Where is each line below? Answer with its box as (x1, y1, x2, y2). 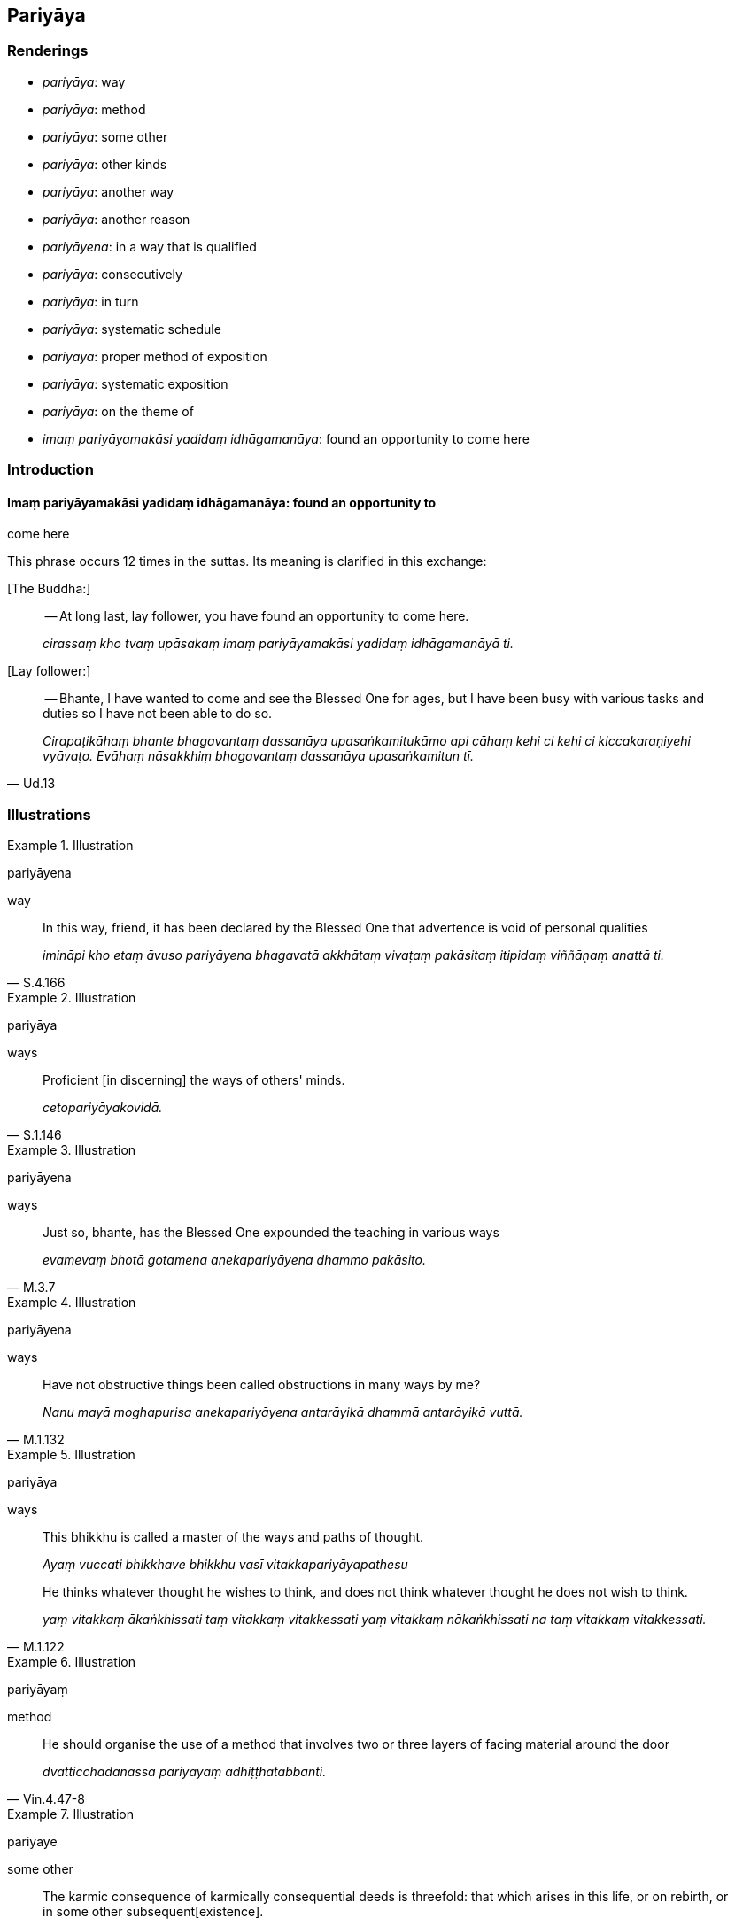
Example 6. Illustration (7, 1654, 135, 1670)
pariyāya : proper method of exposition (43, 348, 267, 364)
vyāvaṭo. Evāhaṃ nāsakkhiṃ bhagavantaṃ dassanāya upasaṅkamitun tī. (43, 748, 474, 764)
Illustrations (7, 805, 91, 824)
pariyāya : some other (43, 128, 168, 144)
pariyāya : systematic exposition (43, 375, 228, 391)
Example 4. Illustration (7, 1295, 136, 1311)
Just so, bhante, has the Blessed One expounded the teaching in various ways (43, 1225, 499, 1241)
